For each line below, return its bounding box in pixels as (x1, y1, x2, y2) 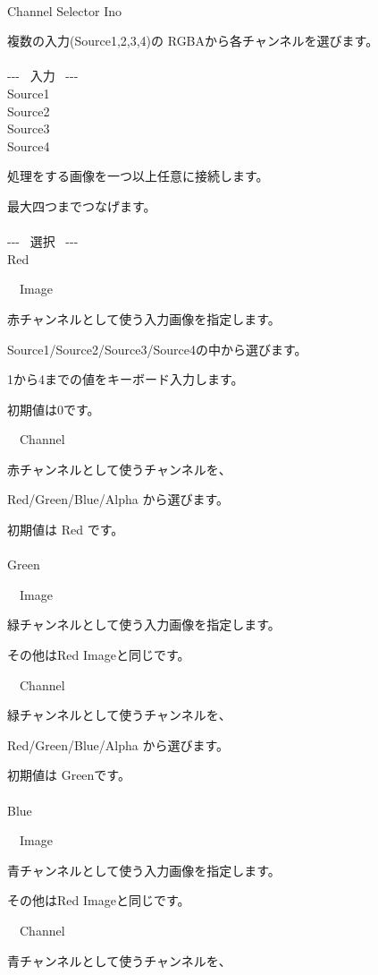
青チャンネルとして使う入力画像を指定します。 (7, 860, 281, 879)
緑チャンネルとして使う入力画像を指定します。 (7, 615, 281, 634)
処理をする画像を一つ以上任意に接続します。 (7, 167, 269, 185)
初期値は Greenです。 (7, 765, 130, 784)
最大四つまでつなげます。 (7, 196, 156, 215)
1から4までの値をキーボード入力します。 (7, 370, 244, 389)
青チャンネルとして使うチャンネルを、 (7, 951, 231, 970)
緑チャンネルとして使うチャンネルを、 (7, 706, 231, 724)
